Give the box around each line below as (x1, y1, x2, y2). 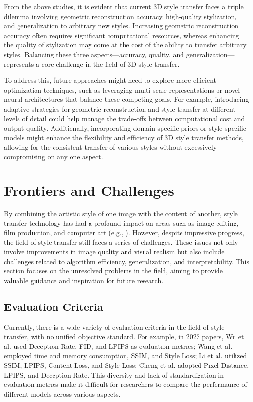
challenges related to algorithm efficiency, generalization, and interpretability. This (4, 256, 249, 266)
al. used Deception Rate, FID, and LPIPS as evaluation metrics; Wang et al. (4, 341, 233, 351)
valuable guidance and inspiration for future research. (4, 275, 163, 285)
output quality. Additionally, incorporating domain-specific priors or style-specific (4, 123, 246, 133)
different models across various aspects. (4, 388, 121, 399)
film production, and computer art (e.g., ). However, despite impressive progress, (4, 227, 244, 237)
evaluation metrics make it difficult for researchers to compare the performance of (4, 379, 247, 389)
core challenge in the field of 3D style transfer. (41, 58, 180, 69)
